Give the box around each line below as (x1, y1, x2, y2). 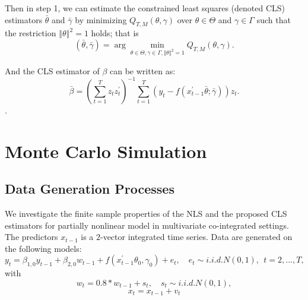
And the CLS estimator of (5, 64, 100, 77)
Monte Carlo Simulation (5, 138, 207, 163)
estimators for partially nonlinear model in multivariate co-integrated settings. (5, 219, 289, 231)
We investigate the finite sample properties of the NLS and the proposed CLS (5, 207, 287, 220)
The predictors (5, 230, 58, 243)
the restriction (5, 27, 56, 39)
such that (256, 13, 291, 26)
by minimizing (75, 13, 127, 26)
